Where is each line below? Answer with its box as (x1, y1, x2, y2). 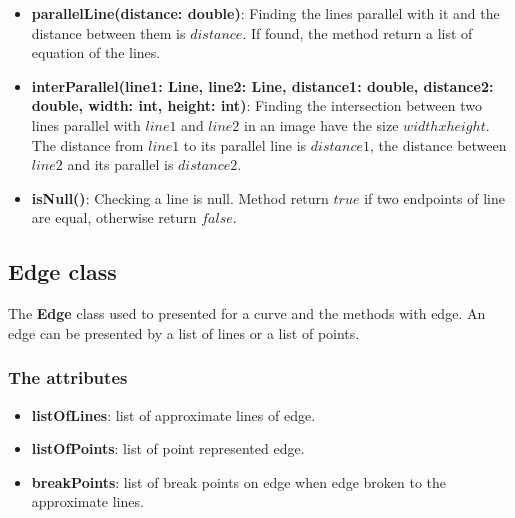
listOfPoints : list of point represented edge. (31, 438, 305, 459)
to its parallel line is (183, 134, 307, 155)
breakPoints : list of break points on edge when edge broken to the (31, 471, 447, 492)
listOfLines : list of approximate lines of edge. (31, 404, 316, 425)
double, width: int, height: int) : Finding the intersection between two (31, 95, 482, 116)
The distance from (31, 134, 144, 155)
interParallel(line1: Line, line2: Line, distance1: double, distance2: (31, 75, 494, 96)
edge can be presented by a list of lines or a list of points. (8, 322, 360, 343)
